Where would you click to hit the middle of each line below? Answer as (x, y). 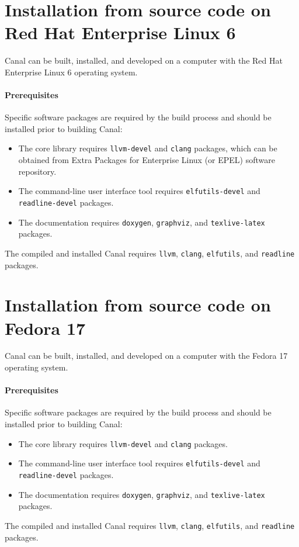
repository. (37, 171)
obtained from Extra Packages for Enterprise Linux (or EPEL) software (147, 160)
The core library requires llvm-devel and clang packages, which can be (148, 148)
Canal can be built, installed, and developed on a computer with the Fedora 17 (146, 356)
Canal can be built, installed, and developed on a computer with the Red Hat (144, 60)
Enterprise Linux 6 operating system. (71, 72)
